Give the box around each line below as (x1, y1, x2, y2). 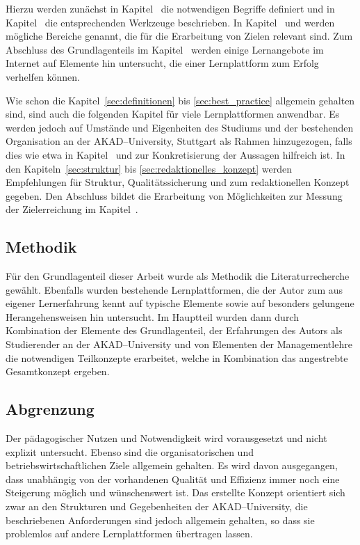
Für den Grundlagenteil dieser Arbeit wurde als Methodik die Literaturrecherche (6, 269, 350, 283)
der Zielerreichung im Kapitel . (6, 202, 138, 216)
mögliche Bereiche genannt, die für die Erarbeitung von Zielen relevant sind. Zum (6, 29, 353, 43)
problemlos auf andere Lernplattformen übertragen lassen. (6, 526, 253, 541)
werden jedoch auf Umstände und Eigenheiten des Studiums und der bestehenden (6, 120, 354, 134)
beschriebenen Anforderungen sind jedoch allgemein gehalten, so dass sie (6, 512, 315, 527)
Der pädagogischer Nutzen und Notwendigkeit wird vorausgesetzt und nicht (6, 431, 327, 445)
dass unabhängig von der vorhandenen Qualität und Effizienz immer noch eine (6, 471, 340, 486)
